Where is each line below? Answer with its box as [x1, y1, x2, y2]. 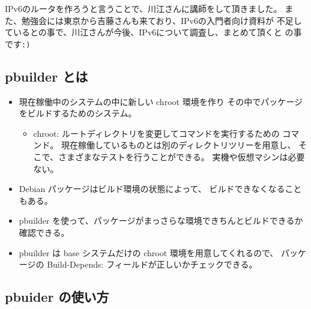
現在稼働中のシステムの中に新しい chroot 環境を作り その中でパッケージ [19, 95, 303, 107]
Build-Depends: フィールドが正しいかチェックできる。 [47, 258, 258, 271]
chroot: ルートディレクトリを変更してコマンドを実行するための [33, 127, 280, 139]
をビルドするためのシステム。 [19, 107, 137, 119]
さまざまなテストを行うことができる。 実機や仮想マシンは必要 [58, 151, 305, 163]
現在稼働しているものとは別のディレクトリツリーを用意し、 [61, 139, 296, 151]
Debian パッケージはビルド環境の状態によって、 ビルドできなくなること [19, 182, 302, 195]
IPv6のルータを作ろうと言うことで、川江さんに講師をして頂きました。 [5, 2, 282, 14]
